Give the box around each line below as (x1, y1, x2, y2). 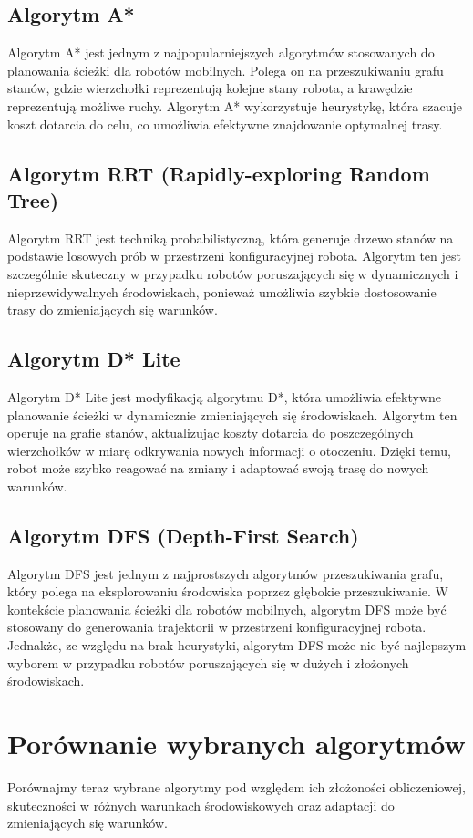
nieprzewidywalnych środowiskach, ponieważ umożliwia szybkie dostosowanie (7, 282, 437, 301)
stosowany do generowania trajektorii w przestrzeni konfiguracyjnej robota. (7, 617, 427, 636)
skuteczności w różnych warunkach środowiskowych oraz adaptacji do (7, 795, 395, 814)
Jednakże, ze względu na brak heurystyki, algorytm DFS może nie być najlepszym (7, 636, 467, 655)
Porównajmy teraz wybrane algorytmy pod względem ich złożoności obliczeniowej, (7, 777, 466, 796)
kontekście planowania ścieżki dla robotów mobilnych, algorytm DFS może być (7, 599, 447, 618)
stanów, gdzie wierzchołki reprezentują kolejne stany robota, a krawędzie (7, 78, 413, 98)
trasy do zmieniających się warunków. (7, 300, 218, 319)
